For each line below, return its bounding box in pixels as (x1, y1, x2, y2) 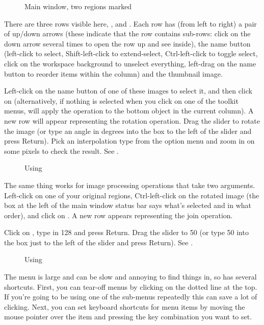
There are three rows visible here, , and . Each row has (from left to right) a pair (4, 18, 257, 29)
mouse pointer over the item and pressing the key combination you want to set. (4, 311, 252, 322)
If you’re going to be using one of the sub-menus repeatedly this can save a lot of (4, 291, 257, 302)
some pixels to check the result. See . (4, 145, 119, 156)
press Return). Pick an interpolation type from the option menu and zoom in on (4, 135, 255, 146)
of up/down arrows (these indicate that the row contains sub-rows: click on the (4, 28, 251, 39)
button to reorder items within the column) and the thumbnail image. (4, 68, 223, 79)
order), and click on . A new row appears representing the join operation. (4, 210, 233, 220)
